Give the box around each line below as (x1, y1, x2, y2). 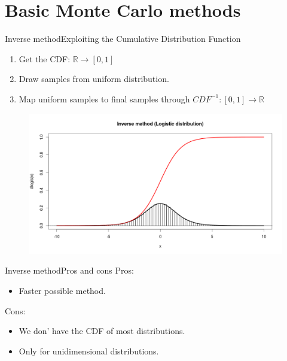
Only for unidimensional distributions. (19, 344, 159, 357)
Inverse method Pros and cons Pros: (5, 264, 134, 277)
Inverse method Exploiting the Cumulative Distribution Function (5, 32, 241, 45)
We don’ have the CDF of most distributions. (19, 324, 185, 337)
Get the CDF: (19, 52, 71, 65)
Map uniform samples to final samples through (19, 92, 190, 105)
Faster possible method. (19, 284, 106, 296)
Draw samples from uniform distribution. (19, 72, 169, 85)
